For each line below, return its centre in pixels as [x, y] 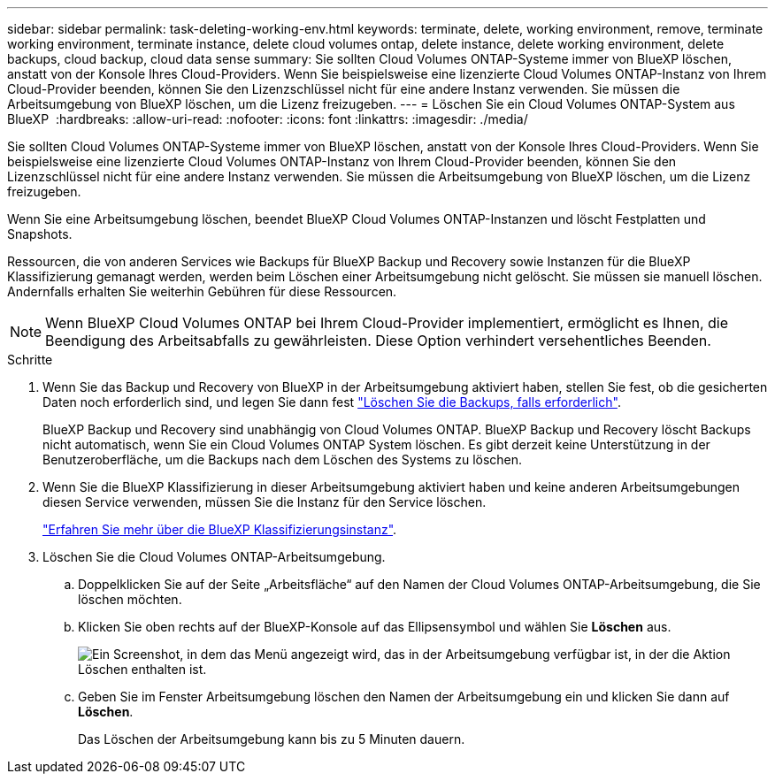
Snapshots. [40, 234]
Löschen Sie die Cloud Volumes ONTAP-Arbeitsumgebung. [214, 557]
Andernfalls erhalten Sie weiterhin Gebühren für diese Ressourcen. [202, 291]
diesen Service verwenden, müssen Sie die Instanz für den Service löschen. [265, 502]
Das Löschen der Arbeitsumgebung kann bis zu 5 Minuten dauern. [272, 739]
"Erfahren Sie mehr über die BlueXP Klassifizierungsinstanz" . [220, 529]
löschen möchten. [130, 599]
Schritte [30, 360]
